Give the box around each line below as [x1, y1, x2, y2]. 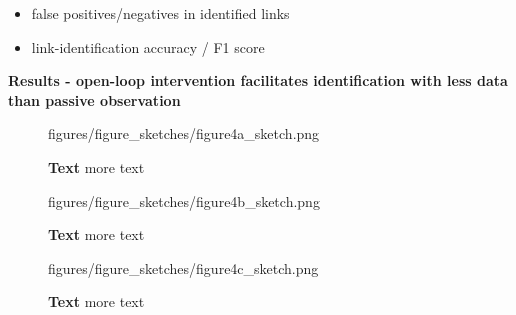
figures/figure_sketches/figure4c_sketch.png [48, 257, 319, 278]
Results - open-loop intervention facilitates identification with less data [8, 70, 508, 91]
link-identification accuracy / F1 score [31, 36, 265, 57]
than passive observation [8, 89, 181, 110]
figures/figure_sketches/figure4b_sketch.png [48, 190, 320, 211]
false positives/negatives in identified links [31, 3, 290, 23]
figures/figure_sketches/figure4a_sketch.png [48, 123, 320, 144]
